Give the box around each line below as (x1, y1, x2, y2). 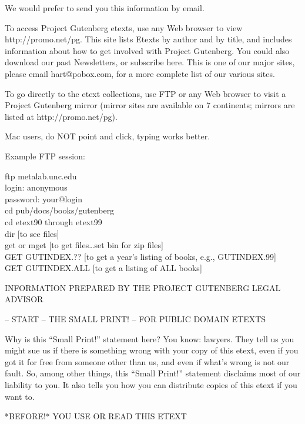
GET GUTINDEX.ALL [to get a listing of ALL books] (5, 262, 202, 274)
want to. (5, 390, 35, 402)
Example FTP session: (5, 149, 85, 162)
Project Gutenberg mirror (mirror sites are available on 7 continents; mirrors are (5, 99, 295, 111)
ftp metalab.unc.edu (5, 169, 77, 182)
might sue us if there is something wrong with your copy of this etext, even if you (5, 344, 299, 356)
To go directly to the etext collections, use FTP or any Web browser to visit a (5, 87, 286, 99)
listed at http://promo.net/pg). (5, 110, 118, 122)
